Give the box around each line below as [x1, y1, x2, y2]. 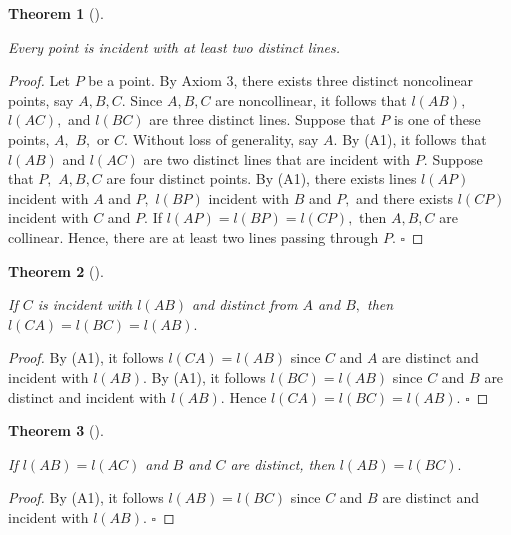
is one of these [393, 109, 481, 130]
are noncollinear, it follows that [215, 89, 407, 110]
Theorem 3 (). [8, 420, 104, 441]
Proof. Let [8, 70, 70, 91]
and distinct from [192, 294, 298, 315]
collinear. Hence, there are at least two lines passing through [8, 226, 379, 247]
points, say [8, 89, 74, 110]
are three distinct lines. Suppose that [149, 109, 376, 130]
